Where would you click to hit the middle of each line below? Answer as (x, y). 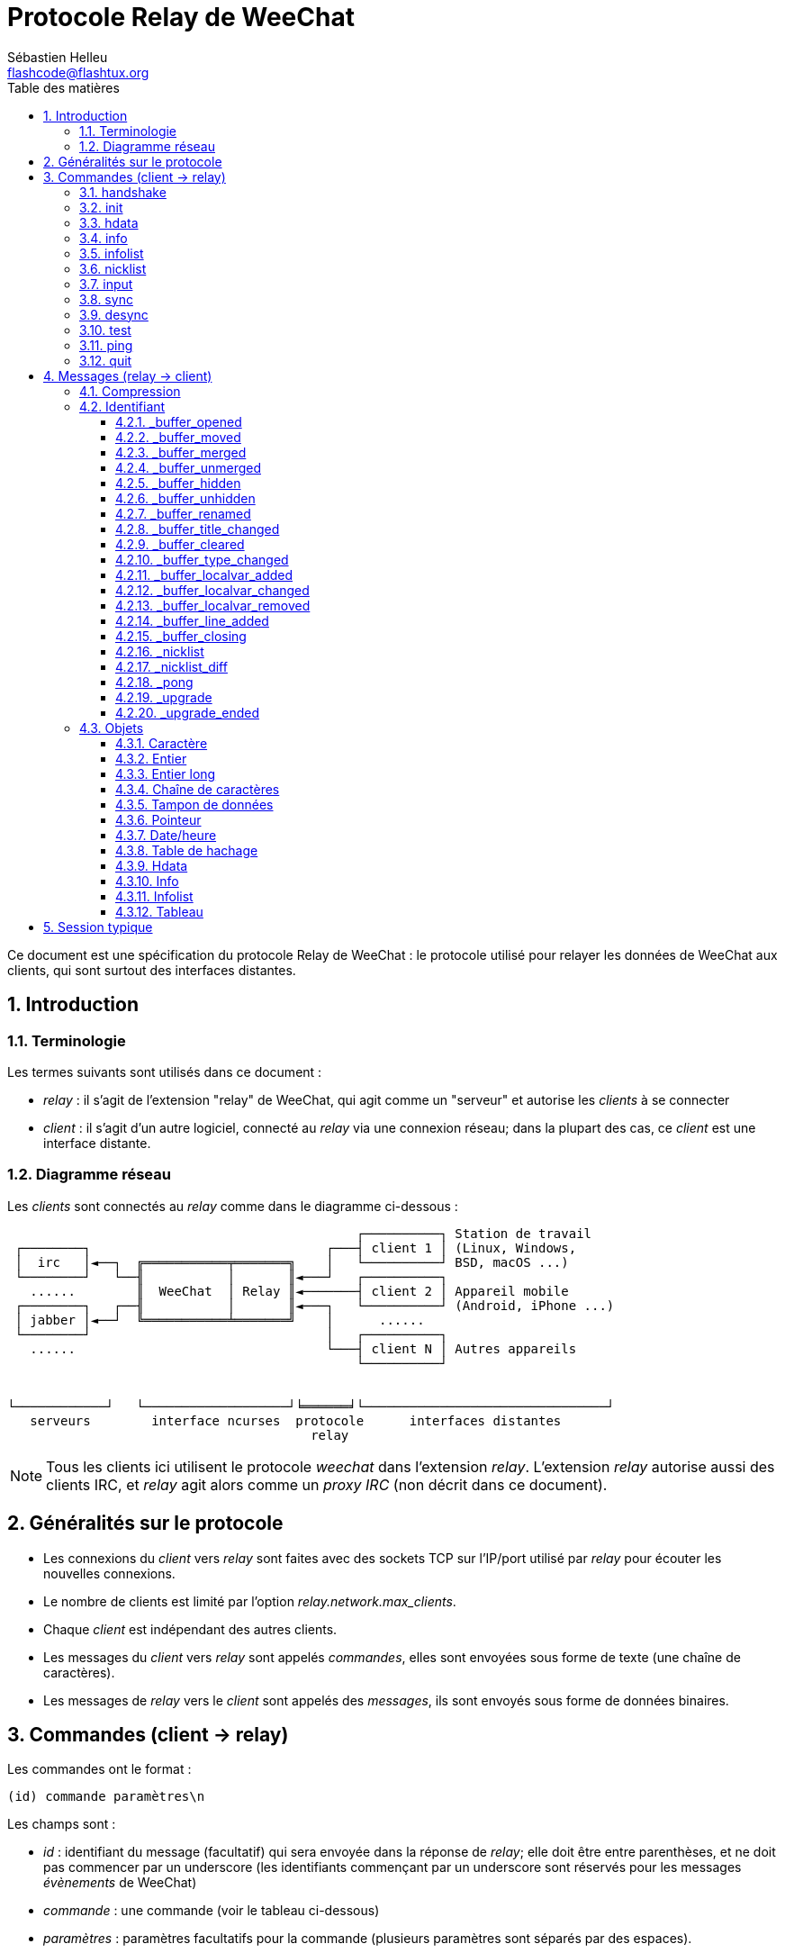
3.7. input (106, 284)
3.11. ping (106, 345)
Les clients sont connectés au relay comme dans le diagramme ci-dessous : (233, 1206)
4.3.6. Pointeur (158, 819)
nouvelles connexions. (109, 1573)
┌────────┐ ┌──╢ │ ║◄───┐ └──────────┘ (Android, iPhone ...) (315, 1305)
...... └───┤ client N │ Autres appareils (303, 1348)
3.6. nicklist (113, 268)
